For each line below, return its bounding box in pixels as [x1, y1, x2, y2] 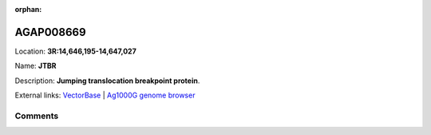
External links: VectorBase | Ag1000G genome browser [14, 90, 196, 100]
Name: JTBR [14, 61, 57, 71]
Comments [14, 110, 59, 121]
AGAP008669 [14, 25, 87, 39]
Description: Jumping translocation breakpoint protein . [14, 76, 200, 85]
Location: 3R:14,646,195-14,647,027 [14, 46, 137, 56]
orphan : [14, 5, 42, 14]
